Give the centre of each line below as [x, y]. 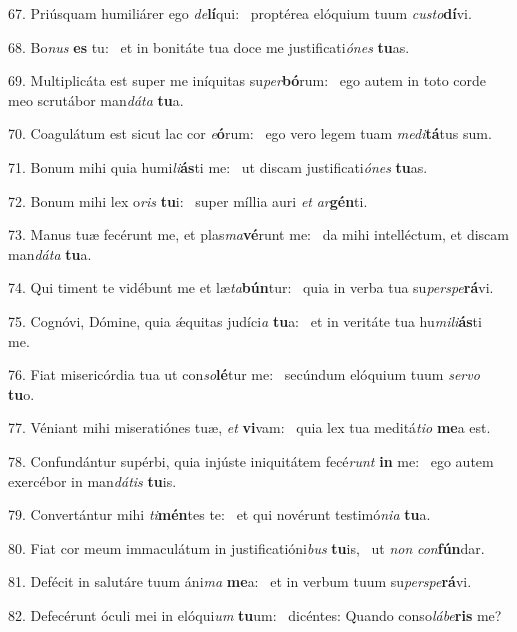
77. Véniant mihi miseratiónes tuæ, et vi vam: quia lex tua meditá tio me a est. [249, 427]
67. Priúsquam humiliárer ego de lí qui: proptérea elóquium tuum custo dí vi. [240, 13]
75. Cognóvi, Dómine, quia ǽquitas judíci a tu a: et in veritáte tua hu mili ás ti [245, 320]
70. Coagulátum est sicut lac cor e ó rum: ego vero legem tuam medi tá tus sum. [250, 133]
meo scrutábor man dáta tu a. [96, 99]
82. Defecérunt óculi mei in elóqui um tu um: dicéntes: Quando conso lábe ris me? [255, 614]
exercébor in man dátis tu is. [92, 480]
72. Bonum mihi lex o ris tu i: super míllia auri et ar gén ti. [188, 200]
